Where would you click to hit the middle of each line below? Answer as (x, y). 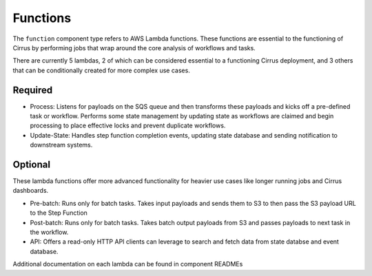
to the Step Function (59, 213)
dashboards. (31, 191)
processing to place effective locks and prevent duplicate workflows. (128, 126)
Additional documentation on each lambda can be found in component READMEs (128, 264)
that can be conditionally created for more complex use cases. (102, 70)
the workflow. (49, 232)
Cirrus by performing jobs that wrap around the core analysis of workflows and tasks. (134, 47)
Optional (32, 164)
